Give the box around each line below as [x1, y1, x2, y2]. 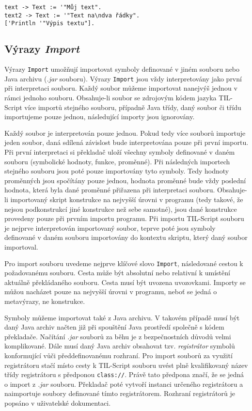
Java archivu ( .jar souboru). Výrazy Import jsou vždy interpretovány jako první [4, 73, 242, 83]
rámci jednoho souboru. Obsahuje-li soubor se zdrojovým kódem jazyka [4, 93, 217, 103]
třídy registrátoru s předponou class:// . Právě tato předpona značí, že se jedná [4, 369, 244, 379]
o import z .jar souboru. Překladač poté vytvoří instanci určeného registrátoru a [4, 379, 243, 389]
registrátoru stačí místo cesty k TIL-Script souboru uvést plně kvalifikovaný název [4, 360, 248, 370]
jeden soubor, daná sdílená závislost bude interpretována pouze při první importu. [4, 137, 249, 147]
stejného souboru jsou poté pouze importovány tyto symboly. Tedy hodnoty [4, 166, 229, 176]
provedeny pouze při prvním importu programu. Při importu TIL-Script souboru [4, 213, 244, 223]
